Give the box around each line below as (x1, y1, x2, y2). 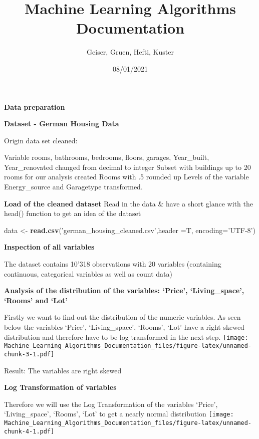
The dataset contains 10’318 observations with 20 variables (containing (4, 259, 221, 269)
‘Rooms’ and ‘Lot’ (4, 295, 68, 305)
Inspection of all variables (4, 242, 95, 252)
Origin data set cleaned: (4, 135, 78, 145)
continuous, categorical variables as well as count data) (4, 268, 172, 279)
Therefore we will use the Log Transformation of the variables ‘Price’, (4, 398, 218, 409)
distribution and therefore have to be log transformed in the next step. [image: (4, 331, 248, 342)
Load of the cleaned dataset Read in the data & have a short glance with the (4, 198, 253, 208)
